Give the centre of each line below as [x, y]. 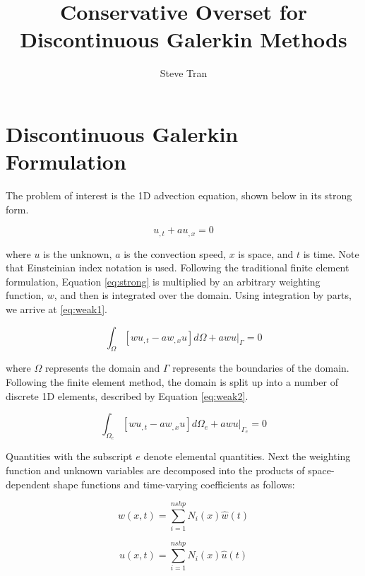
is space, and [266, 253]
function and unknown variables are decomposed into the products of [155, 470]
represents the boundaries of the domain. [261, 368]
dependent [28, 484]
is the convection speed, [175, 253]
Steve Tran [184, 73]
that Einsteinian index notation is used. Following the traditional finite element [178, 268]
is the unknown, [78, 253]
